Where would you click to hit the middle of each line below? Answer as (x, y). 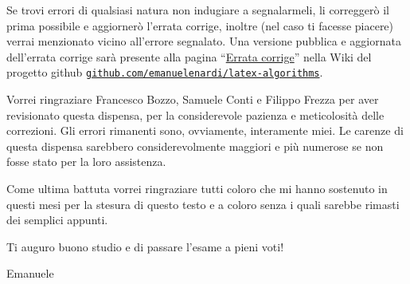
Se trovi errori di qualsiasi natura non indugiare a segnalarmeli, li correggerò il (198, 10)
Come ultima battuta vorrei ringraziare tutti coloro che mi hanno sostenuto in (197, 188)
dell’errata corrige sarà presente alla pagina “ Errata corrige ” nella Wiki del (189, 56)
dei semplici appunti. (57, 220)
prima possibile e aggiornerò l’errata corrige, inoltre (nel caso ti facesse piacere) (200, 25)
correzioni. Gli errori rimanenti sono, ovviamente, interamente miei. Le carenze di (205, 130)
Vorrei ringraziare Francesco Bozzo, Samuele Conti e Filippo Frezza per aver (193, 99)
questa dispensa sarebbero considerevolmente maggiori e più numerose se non (195, 146)
